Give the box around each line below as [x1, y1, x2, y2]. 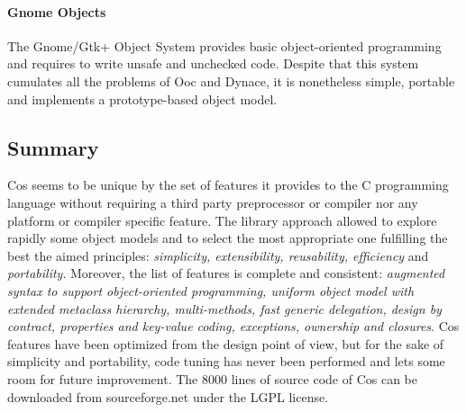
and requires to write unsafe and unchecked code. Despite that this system [7, 54, 419, 73]
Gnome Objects [7, 2, 106, 21]
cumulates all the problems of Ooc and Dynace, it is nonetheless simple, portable [7, 71, 455, 90]
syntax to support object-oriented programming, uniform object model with [7, 281, 415, 300]
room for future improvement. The [7, 369, 198, 388]
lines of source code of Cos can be [231, 369, 418, 388]
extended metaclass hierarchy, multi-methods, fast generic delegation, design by [7, 299, 442, 318]
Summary [7, 133, 99, 161]
